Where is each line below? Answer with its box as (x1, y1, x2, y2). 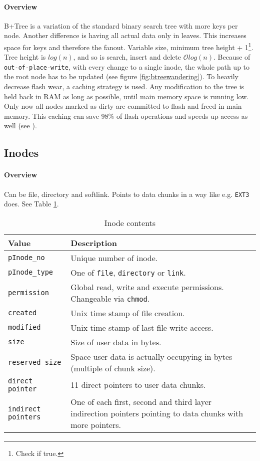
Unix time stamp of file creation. (70, 307, 185, 319)
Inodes (4, 145, 39, 160)
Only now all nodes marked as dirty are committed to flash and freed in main (4, 101, 242, 111)
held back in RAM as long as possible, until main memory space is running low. (4, 91, 249, 101)
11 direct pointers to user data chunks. (70, 379, 206, 391)
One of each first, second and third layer (70, 395, 212, 407)
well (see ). (4, 120, 37, 131)
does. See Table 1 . (4, 198, 59, 209)
